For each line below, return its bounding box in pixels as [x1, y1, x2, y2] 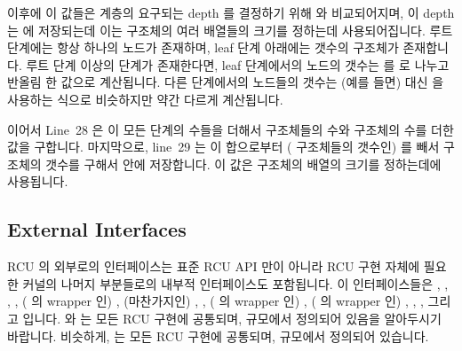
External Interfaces [7, 215, 187, 243]
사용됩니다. [7, 172, 68, 191]
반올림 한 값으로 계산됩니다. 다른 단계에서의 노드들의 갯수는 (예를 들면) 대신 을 [7, 73, 444, 91]
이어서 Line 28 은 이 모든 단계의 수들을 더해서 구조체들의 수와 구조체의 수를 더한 [7, 120, 454, 138]
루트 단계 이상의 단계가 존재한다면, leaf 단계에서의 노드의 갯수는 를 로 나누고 [26, 55, 450, 74]
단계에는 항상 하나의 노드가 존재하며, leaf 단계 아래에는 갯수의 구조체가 [7, 38, 399, 57]
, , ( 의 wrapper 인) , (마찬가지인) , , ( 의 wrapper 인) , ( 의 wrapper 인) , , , [7, 292, 424, 310]
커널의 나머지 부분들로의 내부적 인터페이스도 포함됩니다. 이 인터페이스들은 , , [22, 274, 449, 292]
